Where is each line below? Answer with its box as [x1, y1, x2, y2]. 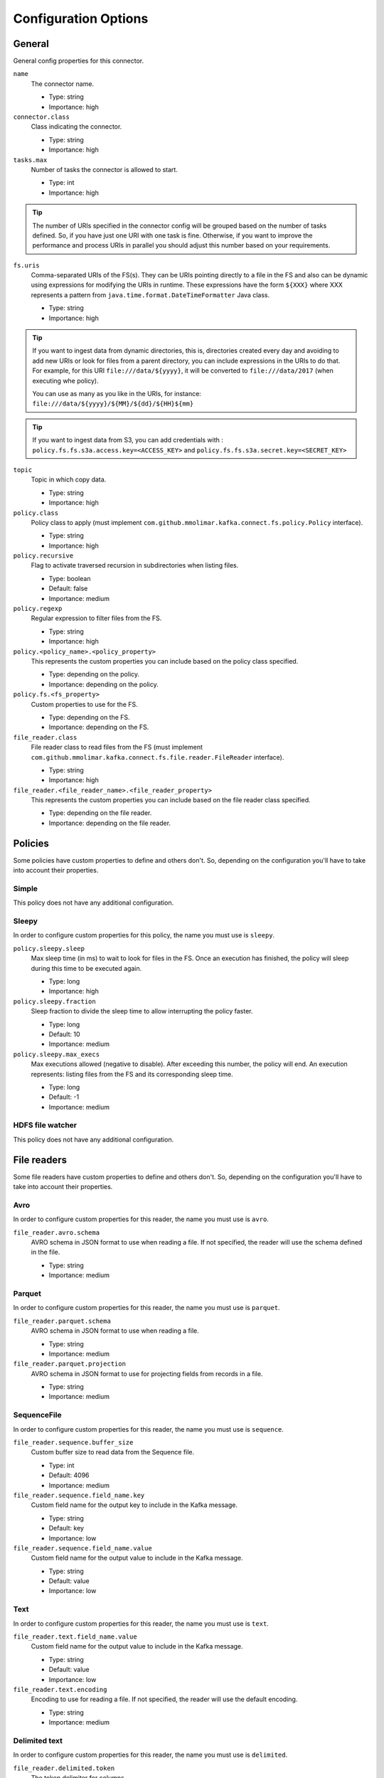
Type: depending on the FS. [48, 713, 131, 721]
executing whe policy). [32, 376, 99, 385]
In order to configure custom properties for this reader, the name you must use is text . [13, 1619, 270, 1628]
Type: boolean [48, 574, 91, 582]
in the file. [31, 1248, 60, 1257]
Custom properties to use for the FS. [31, 700, 138, 708]
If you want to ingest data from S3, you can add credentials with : [32, 436, 224, 445]
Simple [13, 883, 38, 893]
